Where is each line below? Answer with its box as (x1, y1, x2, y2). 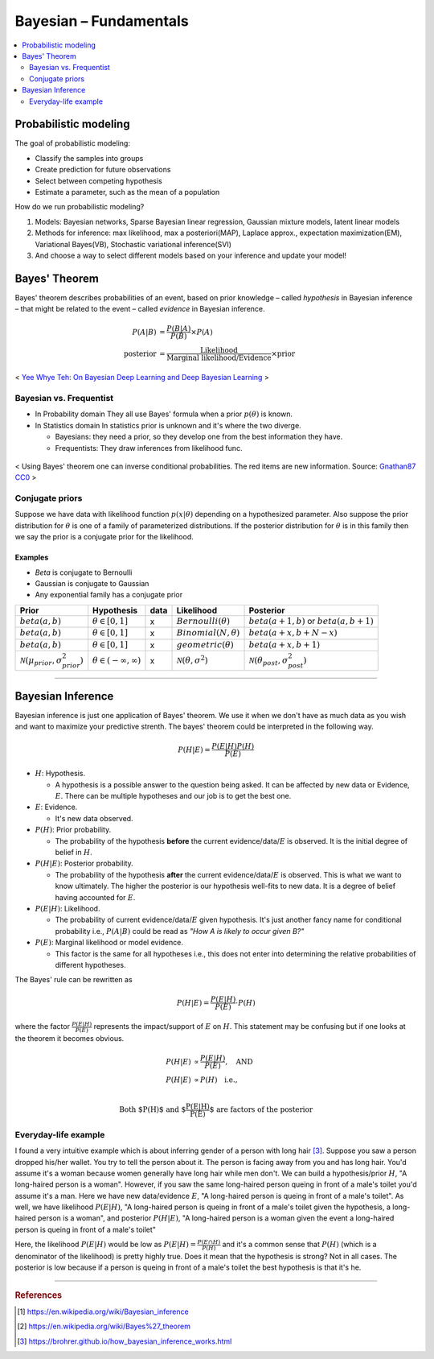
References (14, 1289, 63, 1300)
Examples (14, 552, 49, 563)
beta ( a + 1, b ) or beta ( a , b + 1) (248, 615, 374, 626)
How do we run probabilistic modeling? (14, 202, 145, 212)
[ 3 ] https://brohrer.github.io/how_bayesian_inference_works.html (17, 1336, 232, 1346)
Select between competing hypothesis (35, 176, 162, 185)
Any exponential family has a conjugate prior (35, 590, 183, 600)
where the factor (14, 1022, 70, 1031)
